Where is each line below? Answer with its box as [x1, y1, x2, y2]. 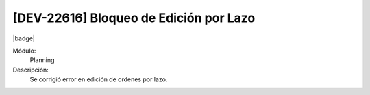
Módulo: [12, 46, 36, 55]
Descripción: [12, 66, 49, 74]
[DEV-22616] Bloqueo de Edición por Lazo [12, 10, 256, 25]
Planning [29, 56, 55, 64]
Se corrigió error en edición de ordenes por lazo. [29, 75, 168, 83]
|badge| [12, 34, 36, 42]
